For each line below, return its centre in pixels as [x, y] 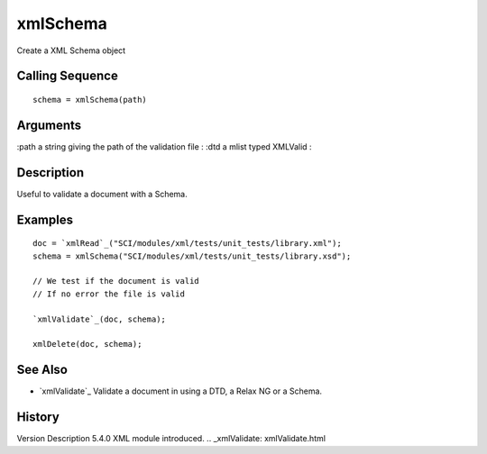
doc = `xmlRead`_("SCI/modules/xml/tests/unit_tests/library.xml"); [187, 244]
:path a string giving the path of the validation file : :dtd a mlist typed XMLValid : [164, 146]
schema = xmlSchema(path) [90, 100]
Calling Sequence [68, 76]
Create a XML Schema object [71, 50]
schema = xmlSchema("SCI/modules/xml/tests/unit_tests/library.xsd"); [192, 256]
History [38, 418]
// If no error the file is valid [109, 294]
